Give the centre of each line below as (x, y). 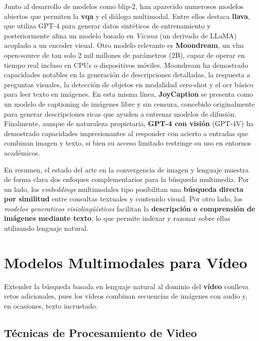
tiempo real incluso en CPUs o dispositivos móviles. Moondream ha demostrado (126, 65)
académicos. (22, 152)
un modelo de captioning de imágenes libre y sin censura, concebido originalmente (129, 103)
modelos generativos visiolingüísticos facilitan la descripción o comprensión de (130, 208)
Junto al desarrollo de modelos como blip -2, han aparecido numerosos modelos (124, 6)
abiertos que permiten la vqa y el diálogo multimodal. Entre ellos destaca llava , (127, 16)
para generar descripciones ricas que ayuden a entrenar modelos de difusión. (120, 113)
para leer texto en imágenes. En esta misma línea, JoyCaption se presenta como (129, 94)
